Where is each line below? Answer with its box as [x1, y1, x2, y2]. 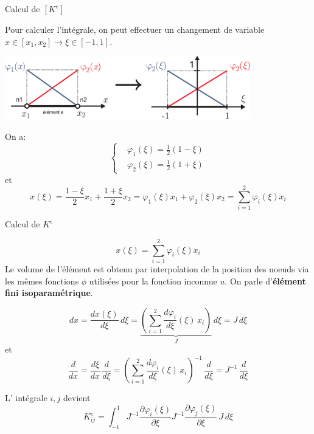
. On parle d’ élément [225, 274, 306, 287]
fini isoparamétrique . [5, 286, 93, 299]
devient [63, 391, 91, 404]
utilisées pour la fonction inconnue [89, 274, 217, 287]
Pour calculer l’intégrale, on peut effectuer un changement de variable [5, 23, 265, 35]
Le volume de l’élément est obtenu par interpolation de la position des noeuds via [5, 262, 309, 275]
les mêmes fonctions [5, 274, 79, 287]
